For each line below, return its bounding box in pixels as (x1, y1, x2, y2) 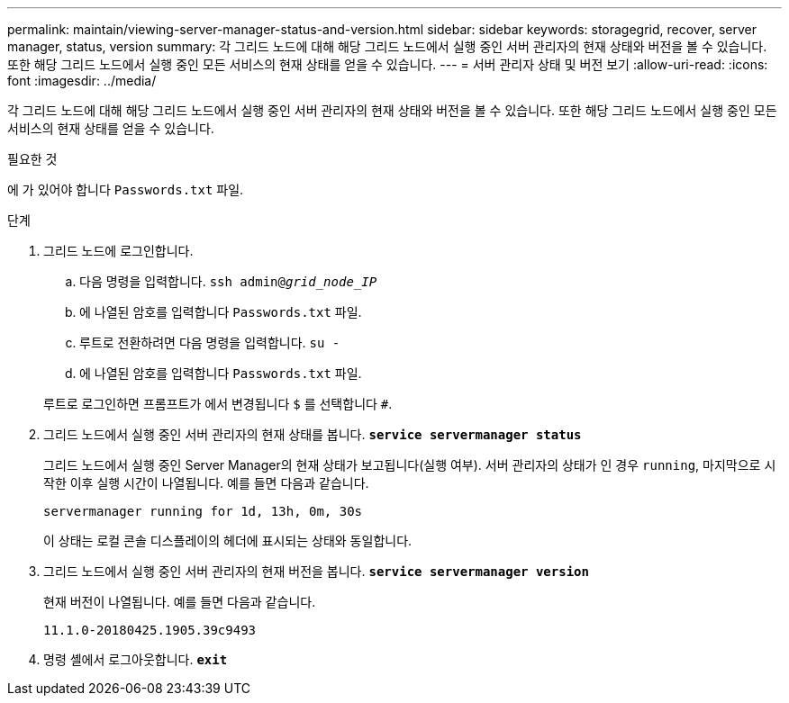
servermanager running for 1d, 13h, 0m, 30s (43, 504, 363, 518)
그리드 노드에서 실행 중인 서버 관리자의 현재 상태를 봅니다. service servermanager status (43, 427, 582, 442)
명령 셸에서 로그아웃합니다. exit (43, 652, 228, 667)
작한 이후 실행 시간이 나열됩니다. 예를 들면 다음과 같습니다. (43, 475, 369, 491)
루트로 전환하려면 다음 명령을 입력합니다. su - (79, 335, 340, 350)
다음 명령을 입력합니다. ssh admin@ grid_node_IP (79, 274, 377, 289)
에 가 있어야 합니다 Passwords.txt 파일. (7, 182, 244, 197)
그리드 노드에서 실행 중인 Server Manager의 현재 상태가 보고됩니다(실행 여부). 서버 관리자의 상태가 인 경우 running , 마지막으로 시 (43, 457, 776, 473)
